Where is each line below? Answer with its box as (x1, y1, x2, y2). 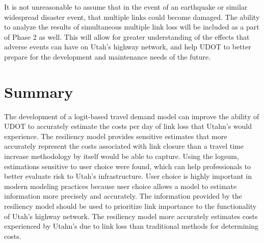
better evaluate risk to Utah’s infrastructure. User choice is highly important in (4, 171, 252, 181)
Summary (4, 81, 73, 102)
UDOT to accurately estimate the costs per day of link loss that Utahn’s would (4, 121, 252, 131)
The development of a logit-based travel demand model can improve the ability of (4, 111, 259, 121)
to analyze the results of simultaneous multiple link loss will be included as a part (4, 21, 259, 32)
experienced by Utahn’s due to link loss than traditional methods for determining (4, 221, 259, 231)
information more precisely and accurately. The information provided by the (4, 191, 242, 201)
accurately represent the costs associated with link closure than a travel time (4, 141, 244, 151)
